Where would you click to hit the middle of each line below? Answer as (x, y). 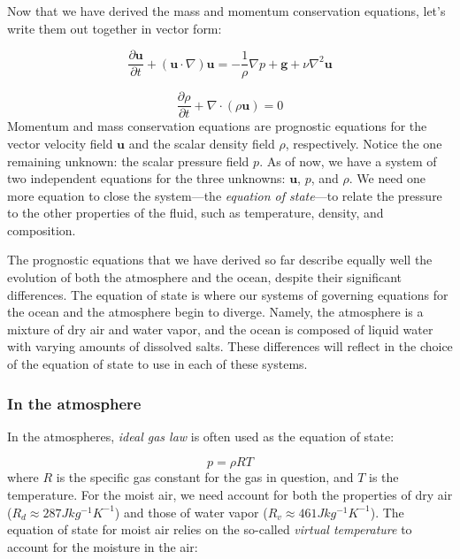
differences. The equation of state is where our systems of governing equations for (228, 294)
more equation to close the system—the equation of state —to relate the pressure (225, 195)
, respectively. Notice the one (364, 143)
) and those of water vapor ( (191, 512)
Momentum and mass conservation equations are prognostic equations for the (217, 126)
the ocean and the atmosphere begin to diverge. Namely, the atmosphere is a (215, 312)
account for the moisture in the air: (103, 546)
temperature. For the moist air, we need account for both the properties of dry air (230, 495)
